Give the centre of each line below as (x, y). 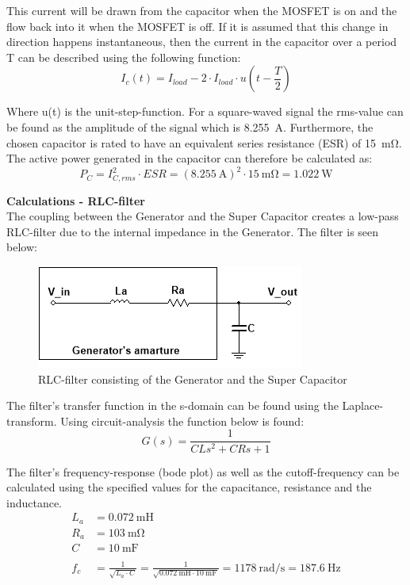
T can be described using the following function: (124, 57)
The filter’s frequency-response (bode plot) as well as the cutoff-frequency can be (203, 471)
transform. (32, 421)
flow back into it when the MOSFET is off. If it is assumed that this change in (197, 26)
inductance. (34, 502)
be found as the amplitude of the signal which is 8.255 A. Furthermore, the (190, 126)
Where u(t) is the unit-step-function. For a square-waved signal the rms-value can (205, 111)
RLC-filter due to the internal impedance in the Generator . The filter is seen (193, 231)
